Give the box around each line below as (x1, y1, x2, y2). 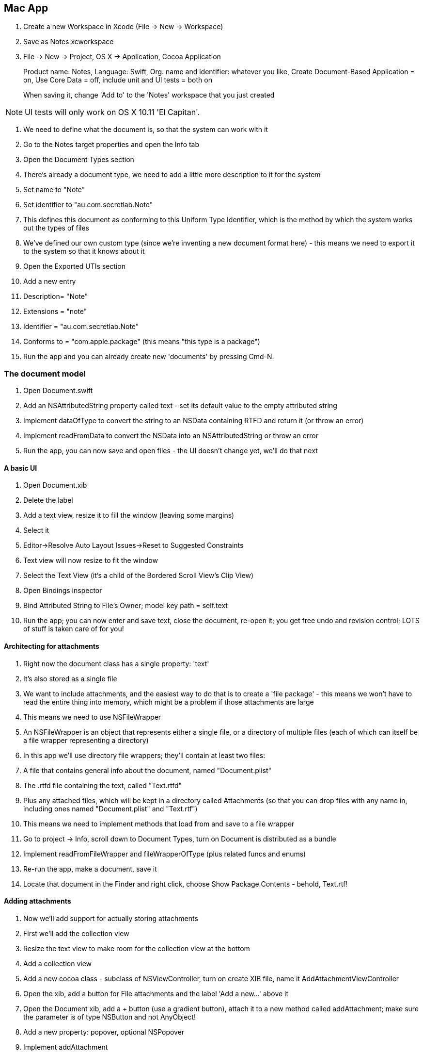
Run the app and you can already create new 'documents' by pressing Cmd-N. (23, 352, 274, 361)
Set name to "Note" (23, 185, 85, 194)
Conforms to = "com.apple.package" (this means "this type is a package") (23, 337, 260, 346)
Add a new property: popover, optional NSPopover (23, 1027, 185, 1036)
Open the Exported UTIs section (23, 262, 125, 271)
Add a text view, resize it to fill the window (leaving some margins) (23, 511, 235, 520)
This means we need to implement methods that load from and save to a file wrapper (23, 819, 295, 828)
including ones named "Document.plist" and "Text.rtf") (23, 804, 198, 813)
